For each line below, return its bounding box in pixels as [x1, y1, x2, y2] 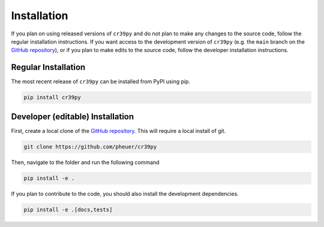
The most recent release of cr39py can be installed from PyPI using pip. [11, 78, 191, 85]
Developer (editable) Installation [11, 111, 134, 122]
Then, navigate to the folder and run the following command [11, 159, 160, 166]
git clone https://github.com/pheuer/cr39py [23, 143, 157, 150]
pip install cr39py [23, 94, 81, 101]
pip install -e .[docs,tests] [23, 206, 113, 213]
